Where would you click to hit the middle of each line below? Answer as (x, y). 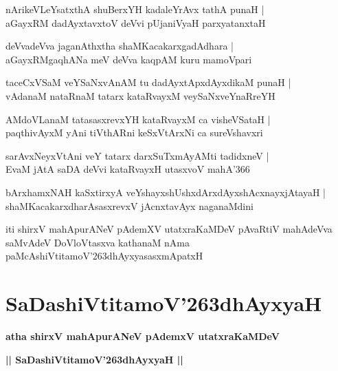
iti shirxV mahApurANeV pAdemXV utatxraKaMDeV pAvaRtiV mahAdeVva (169, 229)
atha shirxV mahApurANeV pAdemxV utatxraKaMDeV (143, 336)
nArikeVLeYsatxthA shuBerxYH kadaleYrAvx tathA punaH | (135, 9)
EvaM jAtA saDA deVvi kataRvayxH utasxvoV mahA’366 (128, 169)
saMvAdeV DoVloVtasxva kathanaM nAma (98, 242)
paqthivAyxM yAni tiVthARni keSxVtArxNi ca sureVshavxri (134, 132)
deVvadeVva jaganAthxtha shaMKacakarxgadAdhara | (120, 46)
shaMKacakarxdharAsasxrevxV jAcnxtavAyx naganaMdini (129, 205)
